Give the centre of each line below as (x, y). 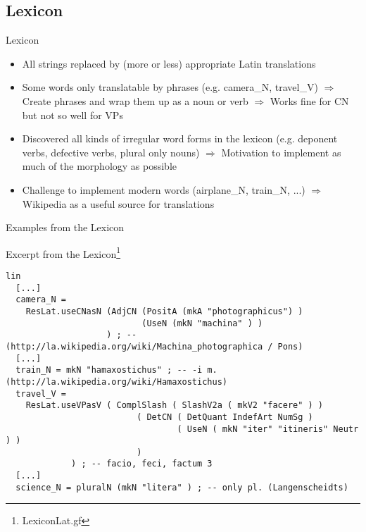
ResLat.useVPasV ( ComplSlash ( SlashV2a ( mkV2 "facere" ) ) (175, 406)
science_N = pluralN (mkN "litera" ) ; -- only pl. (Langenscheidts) (182, 487)
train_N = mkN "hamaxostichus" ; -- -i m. (116, 370)
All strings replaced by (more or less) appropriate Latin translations (169, 63)
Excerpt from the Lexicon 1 (63, 252)
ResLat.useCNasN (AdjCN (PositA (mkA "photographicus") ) (164, 311)
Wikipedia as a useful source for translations (118, 203)
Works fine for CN (309, 100)
